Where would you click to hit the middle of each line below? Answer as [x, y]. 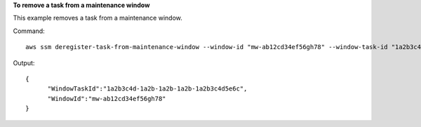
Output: [24, 62]
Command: [29, 31]
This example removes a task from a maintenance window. [98, 18]
